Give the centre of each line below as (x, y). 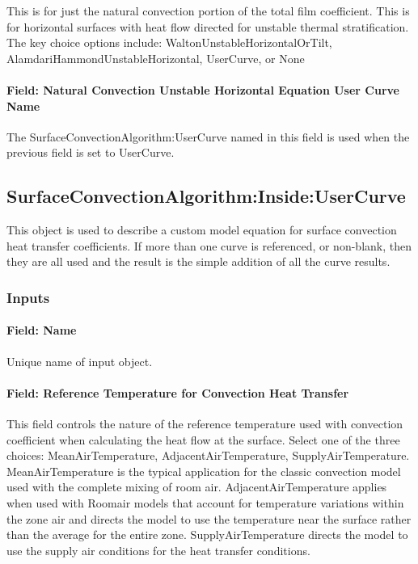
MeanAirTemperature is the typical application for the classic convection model (204, 471)
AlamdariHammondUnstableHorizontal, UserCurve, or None (156, 58)
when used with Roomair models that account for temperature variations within (205, 502)
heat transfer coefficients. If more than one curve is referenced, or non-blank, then (209, 245)
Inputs (28, 297)
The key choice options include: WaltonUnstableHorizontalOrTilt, (169, 42)
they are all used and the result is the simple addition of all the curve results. (198, 261)
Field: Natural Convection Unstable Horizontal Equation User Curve (203, 89)
